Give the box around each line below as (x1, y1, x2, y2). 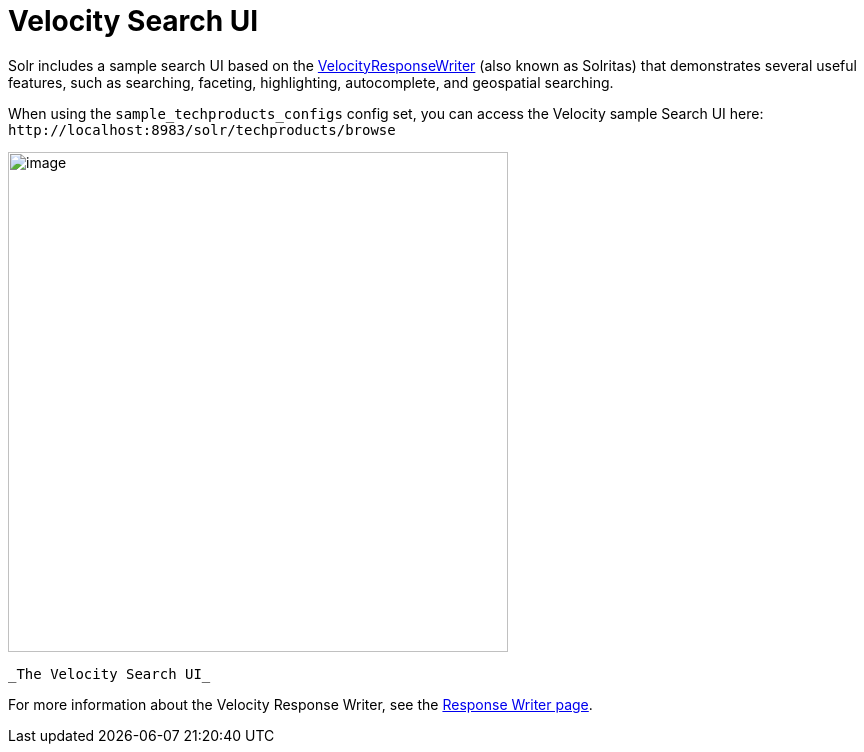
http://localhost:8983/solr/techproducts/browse (8, 121, 396, 138)
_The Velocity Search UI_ (8, 665, 211, 682)
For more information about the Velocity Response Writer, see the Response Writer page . (8, 695, 593, 713)
